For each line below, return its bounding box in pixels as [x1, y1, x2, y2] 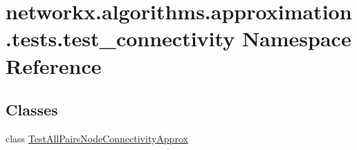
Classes [6, 99, 58, 120]
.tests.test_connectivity [6, 24, 235, 53]
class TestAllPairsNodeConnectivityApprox [6, 131, 188, 145]
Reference [6, 51, 102, 79]
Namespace [241, 24, 351, 53]
